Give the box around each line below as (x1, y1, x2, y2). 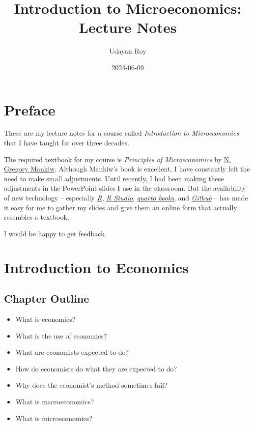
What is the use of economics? (15, 330, 107, 340)
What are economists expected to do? (15, 347, 129, 357)
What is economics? (15, 313, 76, 324)
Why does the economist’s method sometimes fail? (15, 380, 168, 390)
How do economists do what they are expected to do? (15, 363, 177, 373)
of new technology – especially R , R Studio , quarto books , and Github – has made (4, 193, 248, 202)
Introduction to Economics (4, 257, 189, 277)
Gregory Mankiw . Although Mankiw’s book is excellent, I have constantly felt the (4, 164, 250, 174)
